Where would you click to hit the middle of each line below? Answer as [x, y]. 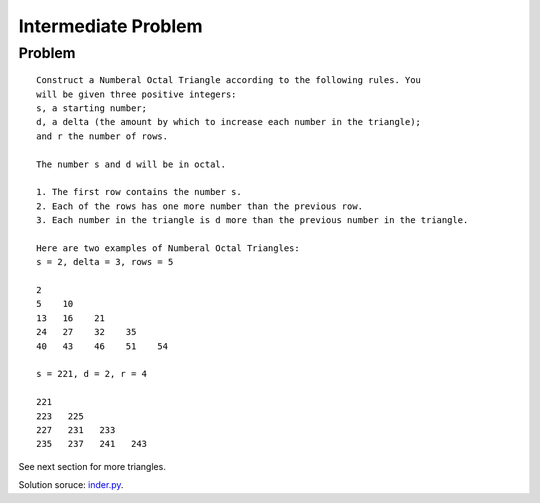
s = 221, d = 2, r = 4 [92, 374]
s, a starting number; [92, 108]
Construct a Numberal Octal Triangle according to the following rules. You [229, 80]
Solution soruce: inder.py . [71, 485]
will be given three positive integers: [136, 94]
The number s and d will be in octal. [131, 164]
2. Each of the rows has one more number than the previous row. [200, 206]
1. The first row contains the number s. [139, 192]
